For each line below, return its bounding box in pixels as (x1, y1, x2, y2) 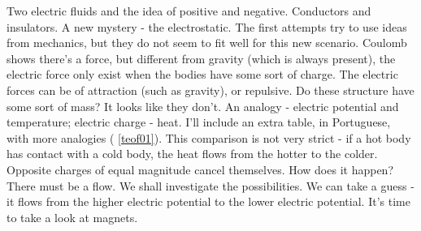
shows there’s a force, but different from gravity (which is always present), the (7, 49, 396, 66)
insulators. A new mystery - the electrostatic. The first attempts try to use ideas (7, 18, 407, 35)
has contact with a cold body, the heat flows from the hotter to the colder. (7, 145, 378, 162)
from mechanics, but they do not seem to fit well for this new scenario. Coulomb (7, 34, 407, 51)
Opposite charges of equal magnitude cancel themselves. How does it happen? (7, 160, 393, 178)
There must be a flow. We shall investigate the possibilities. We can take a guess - (7, 177, 414, 194)
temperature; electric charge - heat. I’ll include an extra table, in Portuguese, (7, 113, 391, 130)
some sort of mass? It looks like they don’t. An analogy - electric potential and (7, 97, 399, 114)
